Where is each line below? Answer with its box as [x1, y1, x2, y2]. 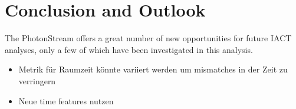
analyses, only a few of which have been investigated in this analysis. [5, 43, 253, 55]
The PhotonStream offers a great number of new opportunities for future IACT [5, 32, 292, 44]
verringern [18, 74, 56, 87]
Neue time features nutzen [18, 94, 114, 107]
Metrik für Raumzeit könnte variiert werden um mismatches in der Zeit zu [18, 63, 288, 75]
